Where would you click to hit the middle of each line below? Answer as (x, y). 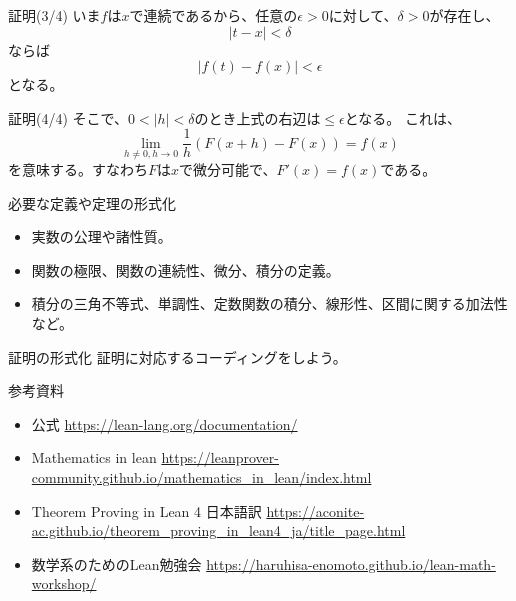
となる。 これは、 (403, 117)
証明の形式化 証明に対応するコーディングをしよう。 (177, 356)
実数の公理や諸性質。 (101, 236)
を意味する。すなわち (78, 169)
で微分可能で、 (228, 169)
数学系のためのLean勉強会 (116, 563)
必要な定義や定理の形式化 (92, 202)
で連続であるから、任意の (213, 15)
